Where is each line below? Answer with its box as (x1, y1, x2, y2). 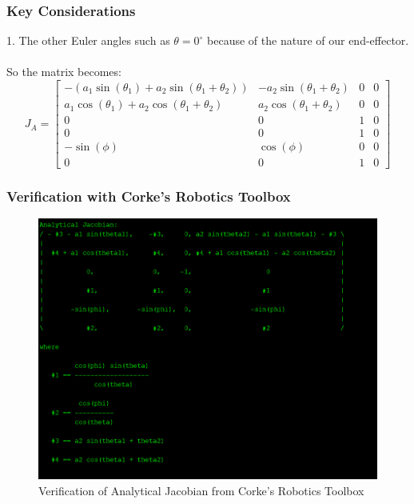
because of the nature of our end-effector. (207, 32, 409, 49)
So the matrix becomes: (6, 63, 121, 80)
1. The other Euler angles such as (6, 32, 170, 49)
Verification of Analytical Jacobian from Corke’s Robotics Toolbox (38, 482, 364, 498)
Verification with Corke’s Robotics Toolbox (6, 186, 291, 206)
